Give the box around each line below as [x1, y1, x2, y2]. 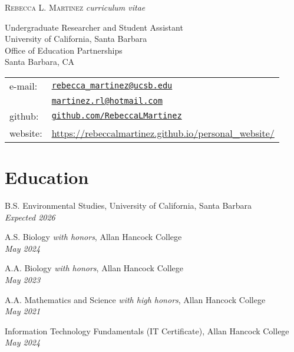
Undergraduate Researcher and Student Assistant [5, 21, 183, 33]
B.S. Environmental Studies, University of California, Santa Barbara [5, 199, 252, 212]
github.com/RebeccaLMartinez [51, 111, 182, 121]
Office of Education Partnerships [5, 44, 123, 56]
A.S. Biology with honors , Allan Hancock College [5, 231, 182, 243]
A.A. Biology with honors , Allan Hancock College [5, 262, 183, 274]
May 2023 [5, 274, 41, 286]
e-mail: [9, 78, 38, 93]
